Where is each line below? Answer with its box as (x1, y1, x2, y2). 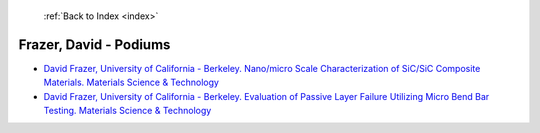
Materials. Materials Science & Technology (43, 76, 220, 89)
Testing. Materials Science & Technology (43, 105, 212, 117)
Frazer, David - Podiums (18, 36, 171, 53)
